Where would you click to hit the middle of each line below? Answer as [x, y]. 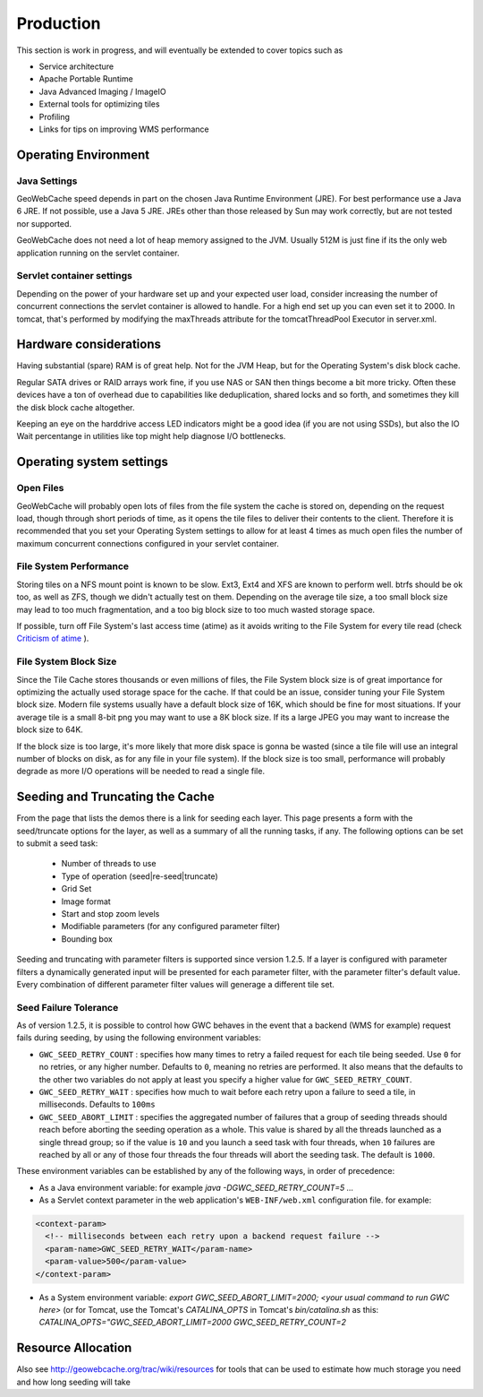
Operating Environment [83, 155]
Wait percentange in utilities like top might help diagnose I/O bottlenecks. [151, 436]
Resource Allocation [74, 1348]
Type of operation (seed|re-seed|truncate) [140, 876]
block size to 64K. [50, 729]
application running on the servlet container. [98, 253]
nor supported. [44, 223]
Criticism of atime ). [53, 638]
